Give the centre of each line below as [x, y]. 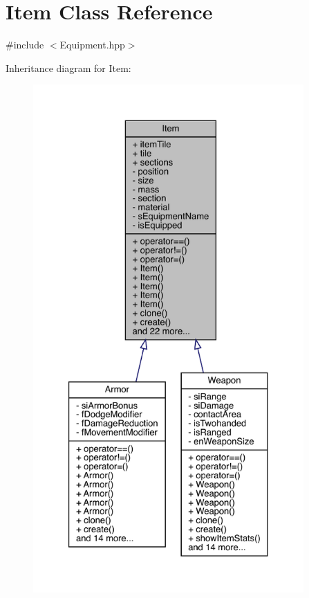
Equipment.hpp [92, 45]
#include [25, 45]
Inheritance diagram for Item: [68, 67]
